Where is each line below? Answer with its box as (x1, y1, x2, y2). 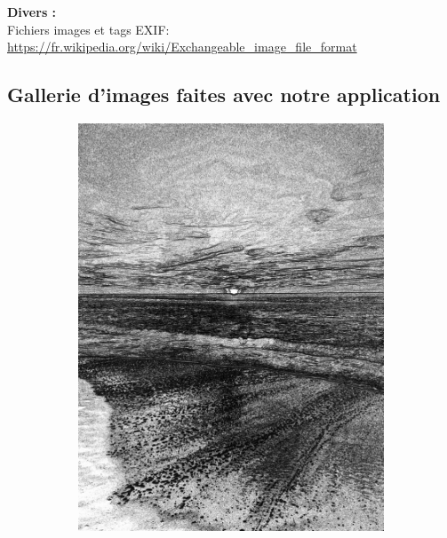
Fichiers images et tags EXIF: (7, 20, 170, 38)
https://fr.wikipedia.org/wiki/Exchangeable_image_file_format (7, 37, 357, 56)
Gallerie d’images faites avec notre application (7, 81, 441, 108)
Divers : (7, 3, 57, 20)
